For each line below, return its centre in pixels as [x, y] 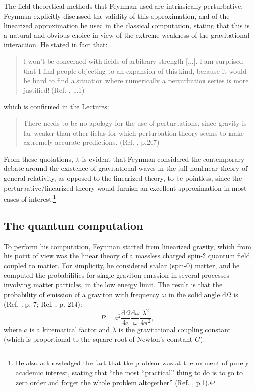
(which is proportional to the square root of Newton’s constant [98, 339]
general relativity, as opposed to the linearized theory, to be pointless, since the [123, 178]
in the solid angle [194, 294]
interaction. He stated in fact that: [56, 44]
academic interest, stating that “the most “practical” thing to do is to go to [129, 373]
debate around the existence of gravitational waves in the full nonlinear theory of [126, 168]
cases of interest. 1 [30, 198]
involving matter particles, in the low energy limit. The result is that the [113, 284]
